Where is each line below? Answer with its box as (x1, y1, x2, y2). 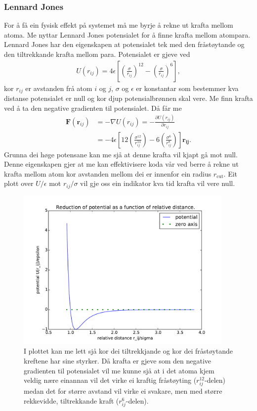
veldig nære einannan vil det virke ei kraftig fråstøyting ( (24, 375, 197, 385)
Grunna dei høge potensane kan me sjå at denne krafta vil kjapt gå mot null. (4, 149, 238, 159)
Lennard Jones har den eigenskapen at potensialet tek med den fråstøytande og (4, 39, 245, 49)
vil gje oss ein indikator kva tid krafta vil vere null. (80, 178, 235, 188)
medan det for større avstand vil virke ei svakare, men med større (24, 386, 222, 396)
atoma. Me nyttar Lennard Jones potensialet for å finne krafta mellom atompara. (4, 29, 251, 40)
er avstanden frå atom (25, 83, 92, 93)
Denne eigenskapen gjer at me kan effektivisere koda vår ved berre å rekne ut (4, 159, 239, 169)
